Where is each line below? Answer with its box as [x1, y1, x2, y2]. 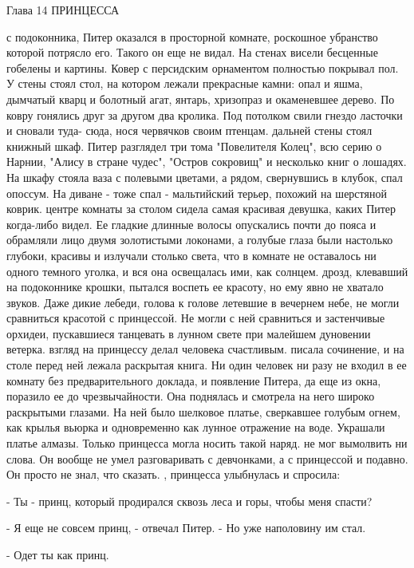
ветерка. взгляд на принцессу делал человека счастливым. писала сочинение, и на [6, 341, 404, 357]
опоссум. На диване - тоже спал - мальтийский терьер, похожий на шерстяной [6, 184, 387, 201]
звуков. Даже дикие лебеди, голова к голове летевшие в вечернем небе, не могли [6, 294, 400, 310]
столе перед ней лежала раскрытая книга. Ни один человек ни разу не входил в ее [6, 357, 407, 373]
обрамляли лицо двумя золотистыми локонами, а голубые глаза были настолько [6, 231, 393, 248]
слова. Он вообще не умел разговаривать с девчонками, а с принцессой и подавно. [6, 450, 408, 467]
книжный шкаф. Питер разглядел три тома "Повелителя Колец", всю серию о [6, 137, 382, 154]
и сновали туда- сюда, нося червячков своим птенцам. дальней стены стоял [6, 122, 373, 139]
